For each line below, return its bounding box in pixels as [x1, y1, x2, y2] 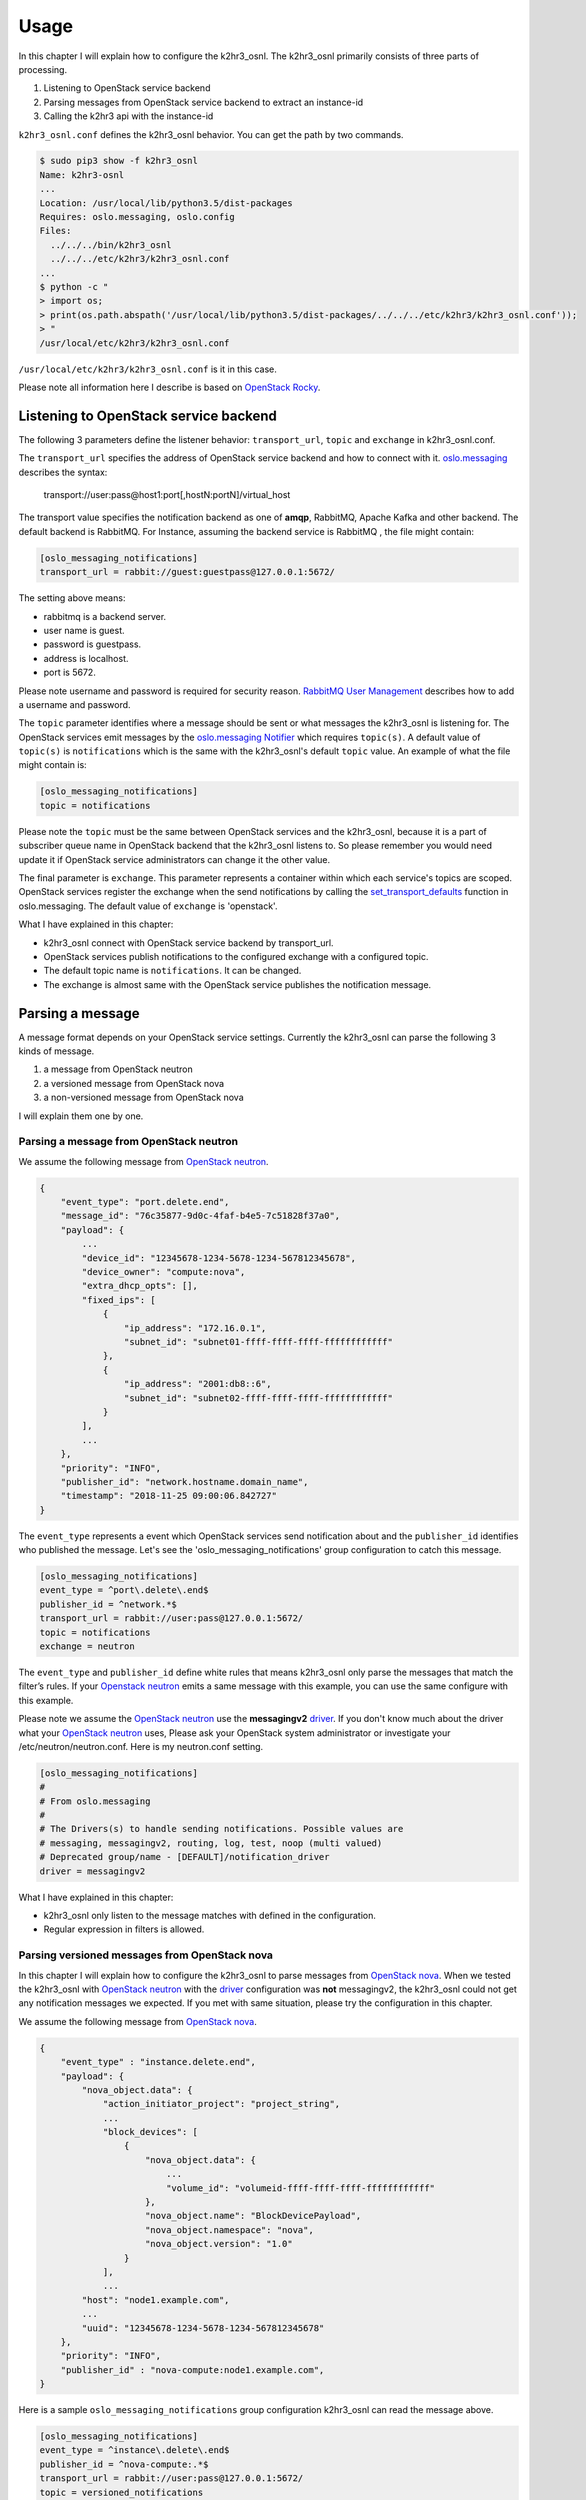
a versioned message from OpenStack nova [43, 1077, 225, 1089]
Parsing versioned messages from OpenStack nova [18, 1948, 274, 1962]
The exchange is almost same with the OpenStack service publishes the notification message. [43, 978, 432, 990]
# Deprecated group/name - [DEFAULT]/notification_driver [39, 1851, 330, 1863]
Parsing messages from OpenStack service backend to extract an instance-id [43, 96, 364, 108]
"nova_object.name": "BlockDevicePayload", [145, 2210, 362, 2222]
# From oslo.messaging [39, 1795, 151, 1807]
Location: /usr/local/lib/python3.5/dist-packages [39, 197, 294, 209]
